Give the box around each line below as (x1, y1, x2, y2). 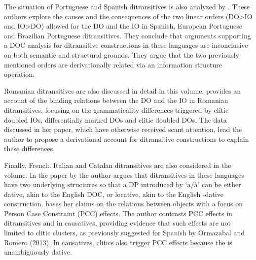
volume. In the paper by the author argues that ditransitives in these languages (4, 169, 244, 180)
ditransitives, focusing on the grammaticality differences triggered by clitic (4, 104, 229, 115)
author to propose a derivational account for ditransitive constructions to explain (4, 133, 249, 144)
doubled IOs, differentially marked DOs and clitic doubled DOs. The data (4, 114, 227, 125)
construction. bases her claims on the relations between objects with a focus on (4, 198, 243, 209)
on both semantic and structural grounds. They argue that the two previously (4, 49, 239, 60)
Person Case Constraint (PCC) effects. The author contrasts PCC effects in (4, 208, 232, 218)
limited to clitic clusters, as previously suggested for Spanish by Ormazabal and (4, 227, 245, 238)
